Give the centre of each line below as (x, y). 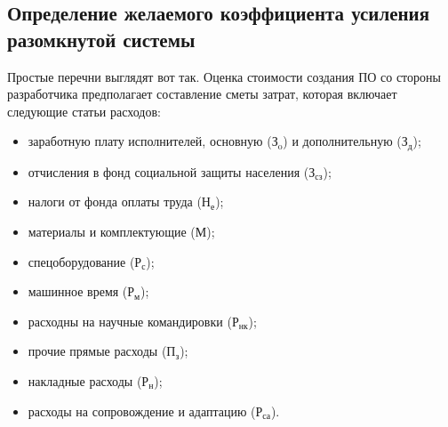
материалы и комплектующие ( (112, 232)
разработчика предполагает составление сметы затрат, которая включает (202, 94)
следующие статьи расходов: (84, 111)
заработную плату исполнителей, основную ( (150, 141)
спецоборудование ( (81, 261)
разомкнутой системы (101, 39)
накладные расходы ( (85, 380)
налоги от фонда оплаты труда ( (115, 201)
